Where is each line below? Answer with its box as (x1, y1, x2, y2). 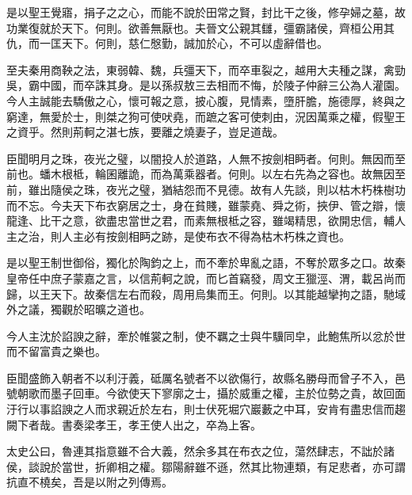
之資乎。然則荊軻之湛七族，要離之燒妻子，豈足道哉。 (6, 124, 284, 140)
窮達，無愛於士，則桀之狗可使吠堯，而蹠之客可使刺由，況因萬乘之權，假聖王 (6, 108, 406, 124)
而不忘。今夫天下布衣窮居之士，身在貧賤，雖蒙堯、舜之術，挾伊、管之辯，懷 (6, 196, 406, 213)
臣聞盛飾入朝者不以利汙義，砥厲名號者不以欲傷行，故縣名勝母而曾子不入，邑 (6, 369, 406, 386)
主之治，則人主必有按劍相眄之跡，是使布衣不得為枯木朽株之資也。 (6, 227, 350, 244)
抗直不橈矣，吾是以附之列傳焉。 (6, 474, 173, 490)
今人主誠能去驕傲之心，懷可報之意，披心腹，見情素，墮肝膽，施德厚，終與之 (6, 92, 406, 109)
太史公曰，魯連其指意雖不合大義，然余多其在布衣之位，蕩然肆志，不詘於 (6, 443, 383, 459)
